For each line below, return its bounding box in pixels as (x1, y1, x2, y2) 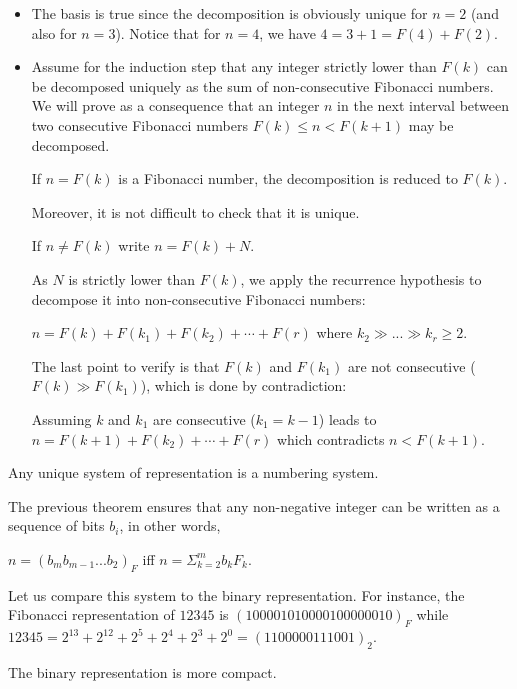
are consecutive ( (152, 408, 256, 429)
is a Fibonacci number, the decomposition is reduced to (118, 168, 458, 189)
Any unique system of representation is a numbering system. (8, 462, 379, 483)
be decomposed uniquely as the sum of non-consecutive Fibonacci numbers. (31, 75, 494, 96)
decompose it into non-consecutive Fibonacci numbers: (31, 288, 366, 309)
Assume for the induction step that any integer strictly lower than (31, 56, 437, 77)
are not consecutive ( (347, 355, 476, 376)
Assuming (31, 408, 92, 429)
